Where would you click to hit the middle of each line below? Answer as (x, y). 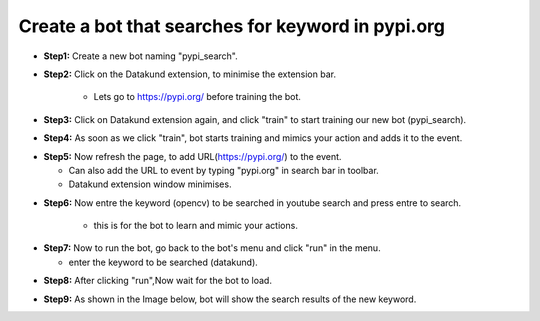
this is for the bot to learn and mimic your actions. (196, 226)
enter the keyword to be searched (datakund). (163, 262)
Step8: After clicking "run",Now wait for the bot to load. (157, 281)
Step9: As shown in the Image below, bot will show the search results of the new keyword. (230, 299)
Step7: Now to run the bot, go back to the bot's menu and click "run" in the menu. (212, 248)
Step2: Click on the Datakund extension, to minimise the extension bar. (190, 74)
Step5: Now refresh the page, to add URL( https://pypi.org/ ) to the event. (192, 156)
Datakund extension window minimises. (150, 184)
